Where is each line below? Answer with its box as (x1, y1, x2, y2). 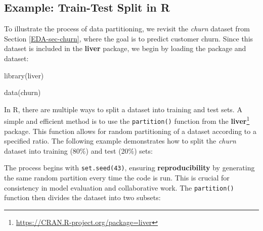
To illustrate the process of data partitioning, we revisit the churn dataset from (4, 23, 250, 34)
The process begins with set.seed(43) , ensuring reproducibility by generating (4, 162, 255, 173)
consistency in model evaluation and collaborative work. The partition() (4, 182, 234, 193)
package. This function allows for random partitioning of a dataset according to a (4, 125, 256, 136)
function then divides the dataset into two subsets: (4, 192, 161, 203)
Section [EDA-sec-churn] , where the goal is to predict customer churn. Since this (4, 33, 253, 43)
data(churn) (4, 87, 41, 98)
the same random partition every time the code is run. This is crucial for (4, 172, 230, 183)
